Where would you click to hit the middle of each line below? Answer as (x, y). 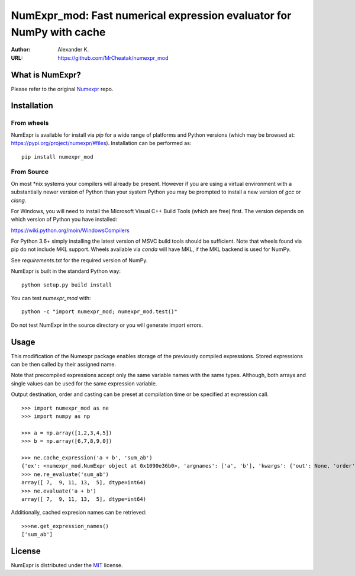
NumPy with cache (58, 32)
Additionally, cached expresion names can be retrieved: (79, 513)
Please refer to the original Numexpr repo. (62, 89)
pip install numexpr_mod (57, 157)
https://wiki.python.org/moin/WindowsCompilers (70, 230)
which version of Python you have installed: (64, 220)
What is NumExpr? (46, 75)
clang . (19, 200)
